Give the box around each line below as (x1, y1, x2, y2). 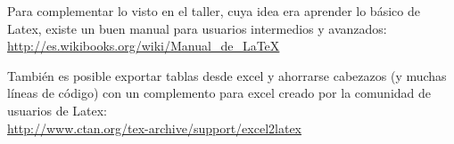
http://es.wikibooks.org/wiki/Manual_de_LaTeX (7, 36, 280, 55)
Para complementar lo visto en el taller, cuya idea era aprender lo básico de (7, 2, 420, 20)
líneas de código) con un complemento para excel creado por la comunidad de (7, 84, 432, 102)
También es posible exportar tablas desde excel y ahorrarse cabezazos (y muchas (7, 66, 447, 84)
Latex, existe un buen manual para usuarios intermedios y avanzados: (7, 19, 387, 37)
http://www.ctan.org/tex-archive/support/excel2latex (7, 118, 301, 137)
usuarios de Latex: (7, 100, 107, 119)
